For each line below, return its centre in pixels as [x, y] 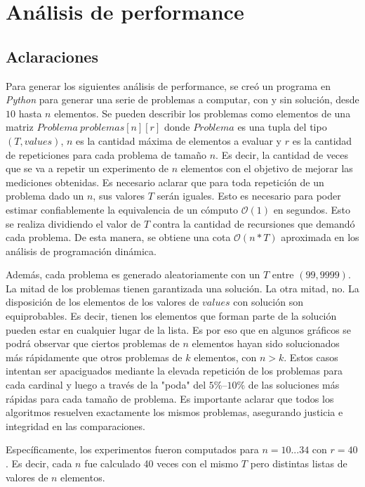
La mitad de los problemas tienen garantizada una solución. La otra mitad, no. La [182, 288]
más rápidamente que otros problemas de [94, 357]
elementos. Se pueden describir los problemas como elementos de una [203, 113]
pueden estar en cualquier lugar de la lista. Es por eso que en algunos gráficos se [179, 329]
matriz [20, 127]
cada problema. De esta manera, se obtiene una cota [118, 237]
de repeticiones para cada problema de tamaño [106, 154]
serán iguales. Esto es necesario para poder [249, 196]
